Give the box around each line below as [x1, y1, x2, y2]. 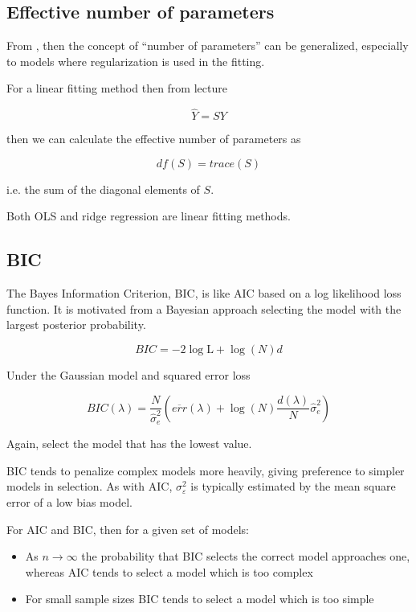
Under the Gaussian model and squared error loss [6, 366, 251, 383]
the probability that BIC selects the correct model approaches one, [81, 548, 410, 565]
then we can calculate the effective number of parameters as [6, 130, 301, 147]
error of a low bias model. [6, 493, 133, 510]
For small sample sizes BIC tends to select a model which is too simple [25, 590, 374, 607]
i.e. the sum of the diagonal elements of [6, 180, 200, 197]
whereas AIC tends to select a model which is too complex [25, 563, 313, 580]
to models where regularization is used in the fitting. [6, 52, 265, 69]
